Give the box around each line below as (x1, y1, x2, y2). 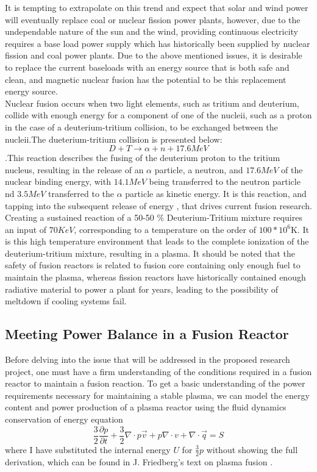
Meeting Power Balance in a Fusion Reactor (5, 324, 289, 343)
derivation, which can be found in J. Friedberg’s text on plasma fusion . (5, 455, 273, 468)
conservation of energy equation (5, 413, 123, 426)
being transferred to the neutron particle (149, 175, 301, 188)
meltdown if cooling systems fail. (5, 295, 127, 307)
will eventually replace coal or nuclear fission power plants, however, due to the (5, 13, 301, 26)
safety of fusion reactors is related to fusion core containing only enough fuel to (5, 259, 301, 271)
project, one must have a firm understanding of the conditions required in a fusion (5, 365, 312, 377)
